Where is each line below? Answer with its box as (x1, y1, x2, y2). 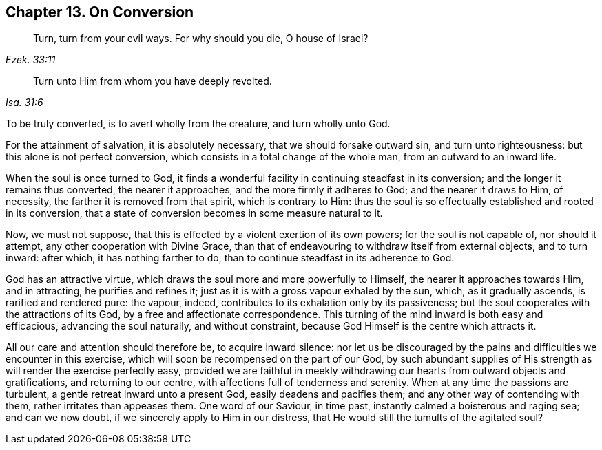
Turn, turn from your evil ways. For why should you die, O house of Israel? (33, 32, 369, 45)
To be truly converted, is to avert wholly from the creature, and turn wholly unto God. (6, 118, 391, 130)
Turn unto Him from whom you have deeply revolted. (33, 75, 272, 87)
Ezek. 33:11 (6, 54, 56, 66)
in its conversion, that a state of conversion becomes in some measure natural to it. (6, 207, 383, 219)
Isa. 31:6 (6, 96, 43, 109)
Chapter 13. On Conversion (6, 3, 194, 21)
